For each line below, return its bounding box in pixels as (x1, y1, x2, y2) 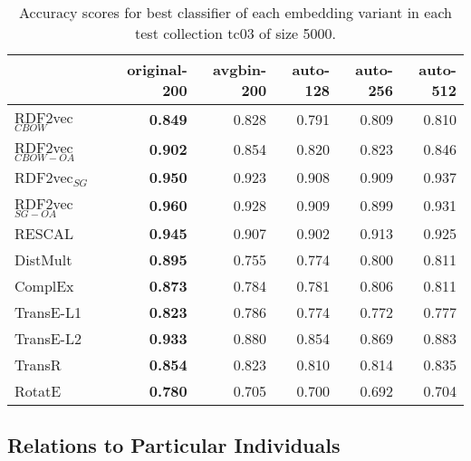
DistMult (14, 248, 72, 270)
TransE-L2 (14, 327, 82, 349)
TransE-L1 (14, 301, 82, 322)
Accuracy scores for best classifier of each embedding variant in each (19, 2, 452, 23)
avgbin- (213, 59, 267, 80)
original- (127, 59, 187, 80)
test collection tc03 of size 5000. (135, 23, 336, 43)
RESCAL (14, 222, 74, 244)
